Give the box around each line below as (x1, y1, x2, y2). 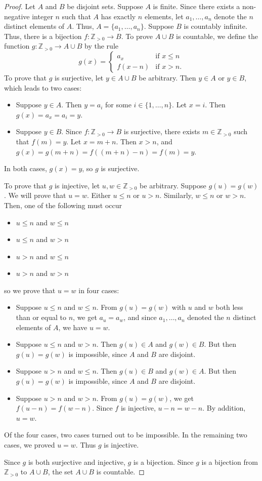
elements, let (144, 11, 184, 21)
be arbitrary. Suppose (140, 180, 206, 190)
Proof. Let (4, 1, 35, 11)
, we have (58, 322, 88, 332)
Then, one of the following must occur (4, 199, 122, 210)
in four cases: (78, 285, 119, 295)
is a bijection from (201, 456, 258, 467)
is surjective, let (55, 72, 104, 83)
